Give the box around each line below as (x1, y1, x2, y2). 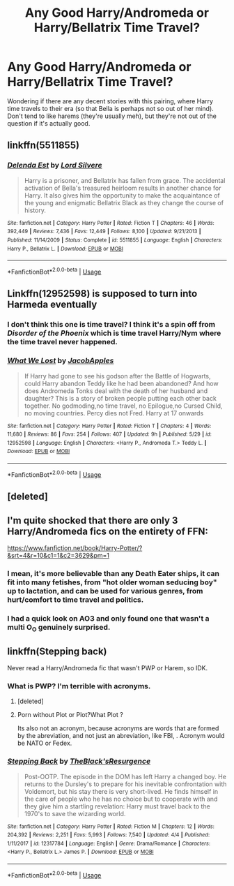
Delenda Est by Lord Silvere (7, 161, 102, 170)
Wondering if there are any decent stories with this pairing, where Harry (7, 96, 214, 105)
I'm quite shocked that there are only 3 (7, 515, 178, 526)
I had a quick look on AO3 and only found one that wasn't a (7, 613, 210, 623)
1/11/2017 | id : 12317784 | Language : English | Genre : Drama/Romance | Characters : (7, 840, 211, 847)
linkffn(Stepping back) (7, 645, 107, 657)
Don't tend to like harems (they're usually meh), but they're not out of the (7, 112, 217, 120)
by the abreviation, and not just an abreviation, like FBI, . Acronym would (17, 732, 225, 740)
